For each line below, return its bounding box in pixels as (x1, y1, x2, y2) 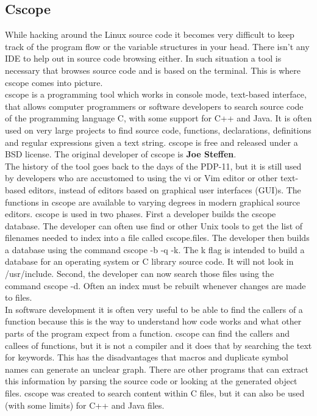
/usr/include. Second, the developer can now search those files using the (5, 267, 274, 280)
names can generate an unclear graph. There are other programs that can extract (5, 362, 308, 375)
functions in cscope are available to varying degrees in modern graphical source (5, 195, 300, 208)
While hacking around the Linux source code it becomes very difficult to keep (5, 28, 294, 41)
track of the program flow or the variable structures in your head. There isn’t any (5, 40, 310, 52)
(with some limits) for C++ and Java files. (5, 398, 165, 411)
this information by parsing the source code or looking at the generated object (5, 375, 297, 387)
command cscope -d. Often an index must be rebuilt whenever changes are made (5, 279, 306, 292)
